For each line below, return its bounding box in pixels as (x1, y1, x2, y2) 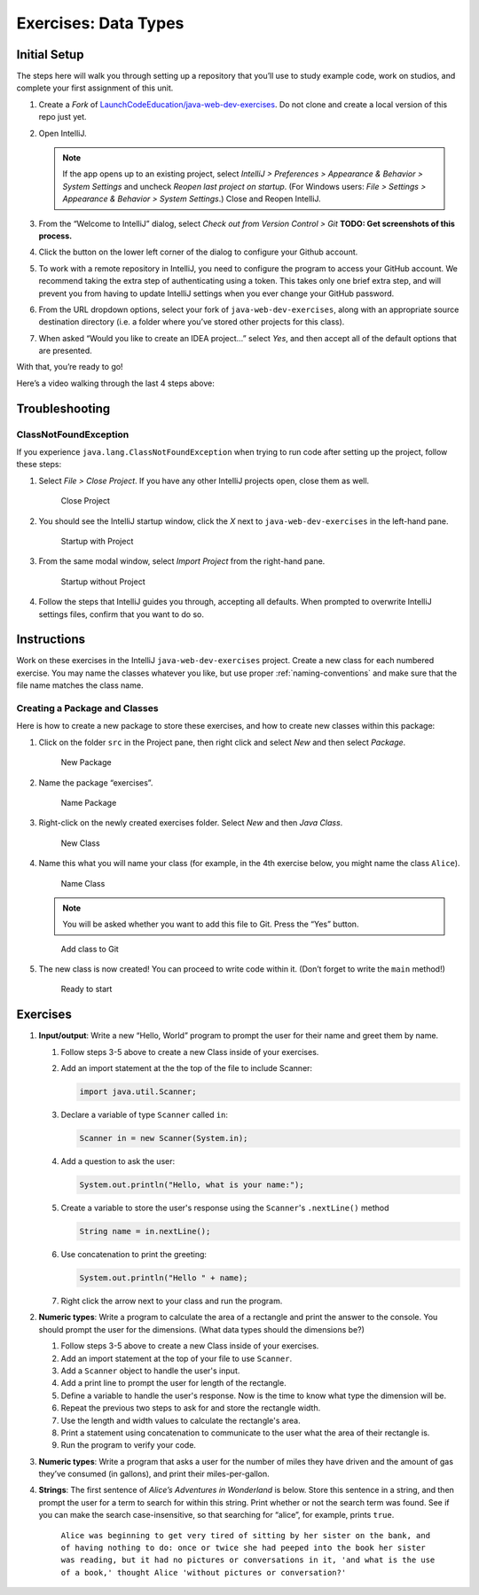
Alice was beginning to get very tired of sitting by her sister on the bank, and (60, 1530, 430, 1540)
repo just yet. (38, 112, 88, 122)
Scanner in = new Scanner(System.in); (79, 1133, 248, 1144)
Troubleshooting (16, 401, 111, 416)
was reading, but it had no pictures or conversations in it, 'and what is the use (60, 1555, 436, 1565)
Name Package (60, 797, 117, 808)
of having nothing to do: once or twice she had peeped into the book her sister (60, 1543, 426, 1553)
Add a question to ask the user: (60, 1156, 176, 1167)
